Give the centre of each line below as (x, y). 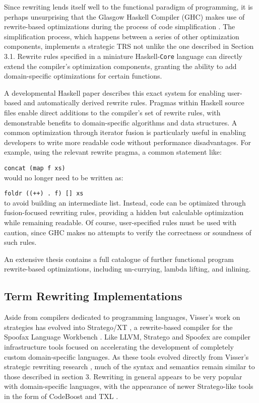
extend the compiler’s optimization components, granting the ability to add (120, 66)
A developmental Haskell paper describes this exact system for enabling (115, 92)
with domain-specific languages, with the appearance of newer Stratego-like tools (129, 386)
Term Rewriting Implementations (93, 296)
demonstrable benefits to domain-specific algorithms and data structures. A (121, 122)
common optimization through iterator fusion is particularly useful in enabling (125, 132)
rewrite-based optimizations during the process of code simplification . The (120, 26)
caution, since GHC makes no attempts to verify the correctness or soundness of (128, 232)
